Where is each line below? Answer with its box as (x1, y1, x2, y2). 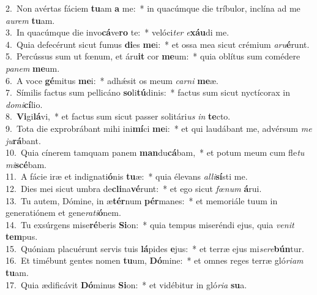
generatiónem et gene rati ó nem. (6, 206, 121, 219)
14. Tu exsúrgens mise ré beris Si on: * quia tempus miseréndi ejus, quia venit (6, 218, 294, 231)
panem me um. (6, 61, 60, 74)
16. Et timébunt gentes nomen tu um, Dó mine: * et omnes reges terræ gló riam (6, 254, 304, 267)
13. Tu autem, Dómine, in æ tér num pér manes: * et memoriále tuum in (6, 194, 278, 207)
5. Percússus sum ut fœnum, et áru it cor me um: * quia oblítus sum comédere (6, 50, 300, 63)
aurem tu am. (6, 13, 55, 26)
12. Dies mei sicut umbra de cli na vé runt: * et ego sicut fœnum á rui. (6, 182, 262, 194)
